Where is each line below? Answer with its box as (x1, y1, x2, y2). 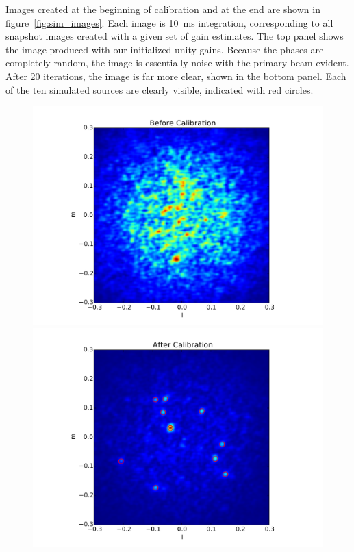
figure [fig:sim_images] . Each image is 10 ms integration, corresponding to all (5, 15, 333, 29)
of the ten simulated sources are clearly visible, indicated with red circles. (5, 82, 314, 97)
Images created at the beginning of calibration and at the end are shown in (5, 2, 320, 16)
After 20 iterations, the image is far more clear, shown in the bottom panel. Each (5, 68, 346, 83)
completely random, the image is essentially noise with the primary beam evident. (5, 55, 349, 70)
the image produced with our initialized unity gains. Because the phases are (5, 42, 324, 56)
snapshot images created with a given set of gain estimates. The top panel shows (5, 29, 344, 43)
